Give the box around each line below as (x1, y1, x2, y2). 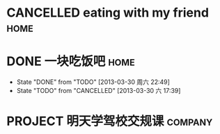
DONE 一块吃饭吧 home (6, 53, 135, 69)
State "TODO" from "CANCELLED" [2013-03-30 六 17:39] (16, 87, 181, 95)
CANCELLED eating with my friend (6, 5, 210, 21)
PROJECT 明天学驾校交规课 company (6, 113, 213, 129)
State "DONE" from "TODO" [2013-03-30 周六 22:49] (16, 78, 170, 86)
